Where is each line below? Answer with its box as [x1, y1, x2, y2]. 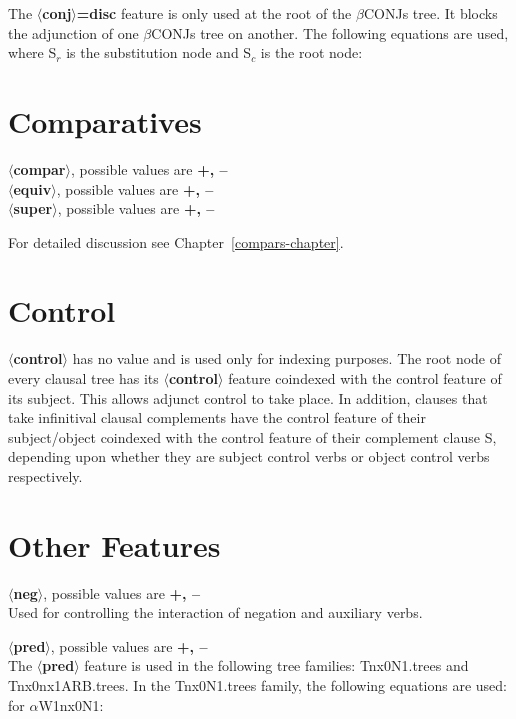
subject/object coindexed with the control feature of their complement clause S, [8, 426, 497, 447]
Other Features [8, 524, 221, 565]
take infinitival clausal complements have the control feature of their [8, 407, 426, 428]
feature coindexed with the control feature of [228, 368, 502, 388]
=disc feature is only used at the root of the [76, 3, 352, 23]
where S [8, 42, 57, 63]
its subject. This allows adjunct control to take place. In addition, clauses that [8, 387, 488, 408]
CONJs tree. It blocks [363, 3, 498, 23]
